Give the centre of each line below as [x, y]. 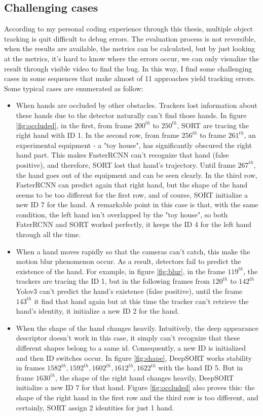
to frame [213, 135]
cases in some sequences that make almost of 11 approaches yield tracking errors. [130, 78]
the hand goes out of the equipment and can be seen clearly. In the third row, [137, 175]
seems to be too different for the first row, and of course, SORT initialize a [132, 194]
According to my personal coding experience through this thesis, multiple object [128, 29]
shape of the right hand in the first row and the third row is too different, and [137, 397]
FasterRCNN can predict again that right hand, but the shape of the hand [132, 185]
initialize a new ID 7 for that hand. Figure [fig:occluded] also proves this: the [135, 387]
